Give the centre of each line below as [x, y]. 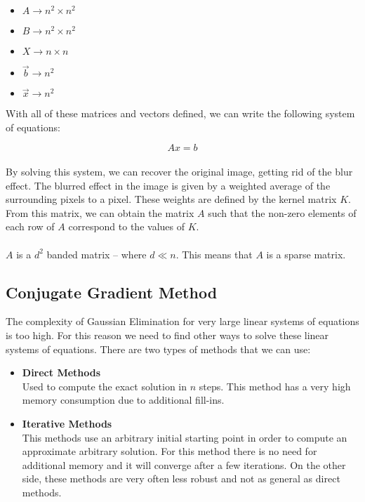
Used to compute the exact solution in [105, 386]
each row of [30, 226]
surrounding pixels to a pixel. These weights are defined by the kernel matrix [171, 199]
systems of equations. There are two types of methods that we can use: [158, 349]
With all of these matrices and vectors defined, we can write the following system [180, 113]
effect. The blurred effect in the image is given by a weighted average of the [168, 185]
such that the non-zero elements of [282, 212]
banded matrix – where [97, 254]
